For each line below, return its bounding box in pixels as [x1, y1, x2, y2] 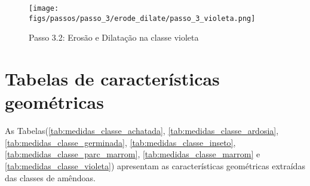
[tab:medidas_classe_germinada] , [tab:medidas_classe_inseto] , [5, 136, 236, 148]
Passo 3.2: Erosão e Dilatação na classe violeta [29, 31, 199, 44]
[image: [29, 4, 59, 13]
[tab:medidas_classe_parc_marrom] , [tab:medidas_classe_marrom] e [5, 148, 260, 160]
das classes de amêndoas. [5, 171, 96, 184]
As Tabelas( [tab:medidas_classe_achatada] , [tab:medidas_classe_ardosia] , [5, 124, 279, 137]
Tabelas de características [5, 66, 220, 91]
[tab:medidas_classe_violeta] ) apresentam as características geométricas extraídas [5, 160, 305, 172]
